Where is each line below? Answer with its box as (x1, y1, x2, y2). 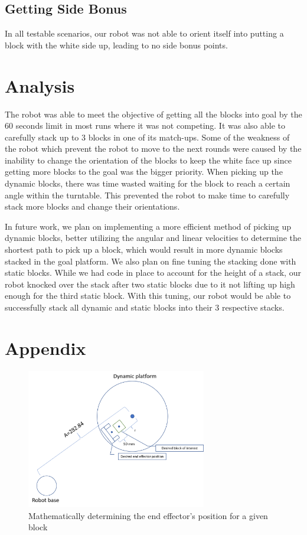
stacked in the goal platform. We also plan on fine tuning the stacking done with (5, 255, 296, 267)
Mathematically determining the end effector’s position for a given (28, 509, 268, 521)
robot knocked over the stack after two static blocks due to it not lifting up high (5, 278, 295, 290)
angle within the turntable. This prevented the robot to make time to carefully (5, 188, 290, 201)
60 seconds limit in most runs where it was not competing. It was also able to (5, 119, 285, 132)
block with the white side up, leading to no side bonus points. (5, 38, 228, 51)
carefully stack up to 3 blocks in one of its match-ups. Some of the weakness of (5, 131, 290, 143)
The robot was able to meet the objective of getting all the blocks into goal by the (5, 107, 302, 120)
